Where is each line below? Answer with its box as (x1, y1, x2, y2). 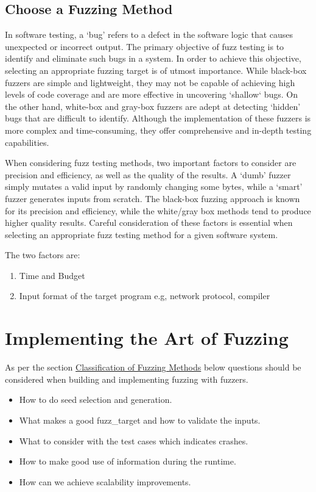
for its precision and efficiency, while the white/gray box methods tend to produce (5, 204, 311, 217)
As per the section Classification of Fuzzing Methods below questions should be (5, 361, 301, 374)
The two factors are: (5, 248, 80, 261)
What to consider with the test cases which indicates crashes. (19, 434, 248, 447)
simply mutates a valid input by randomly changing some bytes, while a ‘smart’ (5, 180, 303, 193)
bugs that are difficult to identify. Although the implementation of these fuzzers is (5, 112, 311, 125)
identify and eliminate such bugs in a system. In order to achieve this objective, (5, 52, 301, 65)
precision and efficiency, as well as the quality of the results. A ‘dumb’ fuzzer (5, 168, 291, 181)
